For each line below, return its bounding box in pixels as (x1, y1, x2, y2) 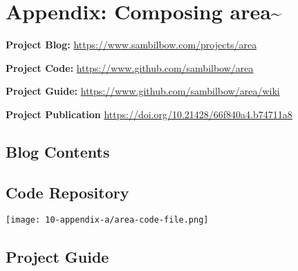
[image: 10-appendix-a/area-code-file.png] (6, 215, 209, 225)
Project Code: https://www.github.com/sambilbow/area (6, 60, 254, 75)
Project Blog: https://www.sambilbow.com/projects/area (6, 37, 257, 52)
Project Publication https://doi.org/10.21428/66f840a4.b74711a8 (6, 106, 292, 121)
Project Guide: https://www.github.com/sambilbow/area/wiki (6, 84, 280, 98)
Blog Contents (6, 140, 110, 162)
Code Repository (6, 181, 129, 203)
